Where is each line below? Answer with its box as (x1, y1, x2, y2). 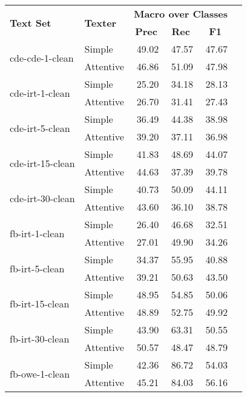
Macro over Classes (133, 7, 228, 21)
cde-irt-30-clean (10, 191, 75, 205)
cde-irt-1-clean (10, 85, 70, 100)
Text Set (10, 15, 51, 30)
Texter (84, 15, 117, 30)
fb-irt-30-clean (10, 331, 70, 346)
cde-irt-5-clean (10, 120, 70, 135)
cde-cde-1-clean (10, 50, 74, 65)
